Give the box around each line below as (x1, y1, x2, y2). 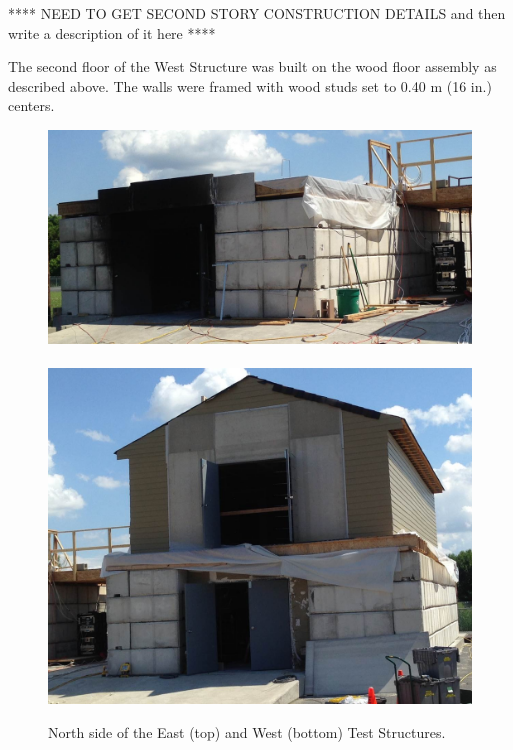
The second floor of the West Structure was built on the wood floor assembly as (8, 56, 497, 77)
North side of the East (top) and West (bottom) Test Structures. (48, 721, 446, 742)
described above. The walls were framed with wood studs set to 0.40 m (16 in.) (8, 75, 492, 96)
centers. (8, 95, 55, 116)
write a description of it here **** (8, 22, 216, 43)
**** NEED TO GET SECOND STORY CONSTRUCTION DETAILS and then (8, 3, 506, 23)
